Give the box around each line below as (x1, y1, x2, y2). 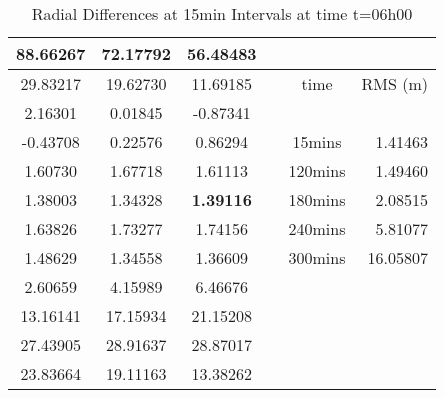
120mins (288, 159, 346, 182)
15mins (292, 130, 342, 153)
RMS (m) (361, 72, 428, 95)
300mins (288, 246, 346, 269)
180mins (288, 188, 346, 211)
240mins (288, 217, 346, 240)
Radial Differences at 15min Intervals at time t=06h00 (31, 2, 413, 25)
